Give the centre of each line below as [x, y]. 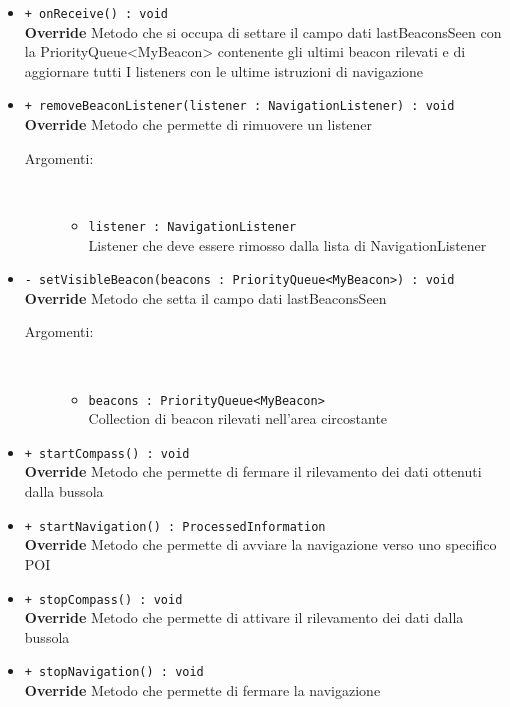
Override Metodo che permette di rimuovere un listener [198, 124]
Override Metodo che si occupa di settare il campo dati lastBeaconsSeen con [263, 31]
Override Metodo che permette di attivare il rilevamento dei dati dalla [244, 617]
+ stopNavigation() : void [114, 672]
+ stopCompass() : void [103, 599]
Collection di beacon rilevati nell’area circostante [238, 418]
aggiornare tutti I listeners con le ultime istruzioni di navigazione [224, 70]
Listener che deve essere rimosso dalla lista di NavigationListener [287, 244]
